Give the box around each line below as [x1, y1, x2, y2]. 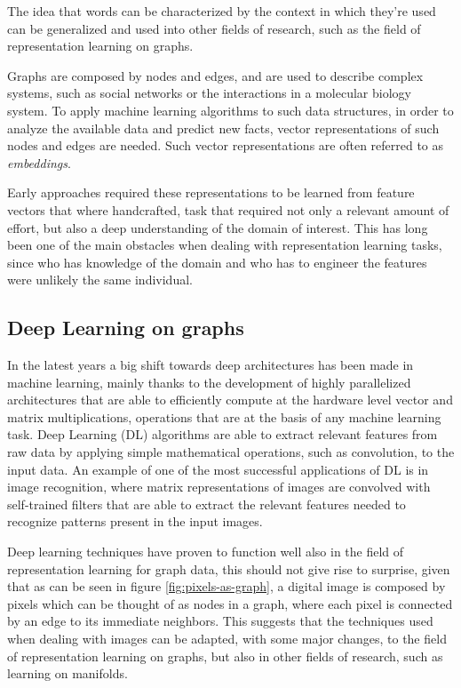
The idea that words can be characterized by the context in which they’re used [7, 2, 436, 20]
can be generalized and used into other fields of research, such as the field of [7, 19, 421, 37]
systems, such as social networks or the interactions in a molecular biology [7, 84, 411, 102]
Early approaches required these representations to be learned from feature [7, 183, 415, 202]
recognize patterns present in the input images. [7, 512, 263, 531]
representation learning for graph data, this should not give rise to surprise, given [7, 559, 450, 578]
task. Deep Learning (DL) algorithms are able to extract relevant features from [7, 425, 438, 444]
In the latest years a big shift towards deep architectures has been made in [7, 356, 414, 374]
